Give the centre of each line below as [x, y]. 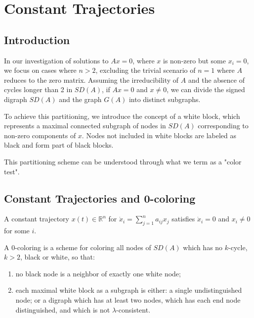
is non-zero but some [194, 60]
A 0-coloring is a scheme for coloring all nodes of [78, 247]
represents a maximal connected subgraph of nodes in [85, 126]
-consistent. [133, 309]
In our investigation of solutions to [56, 60]
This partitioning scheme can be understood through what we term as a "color [123, 161]
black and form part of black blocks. [59, 145]
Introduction [37, 39]
